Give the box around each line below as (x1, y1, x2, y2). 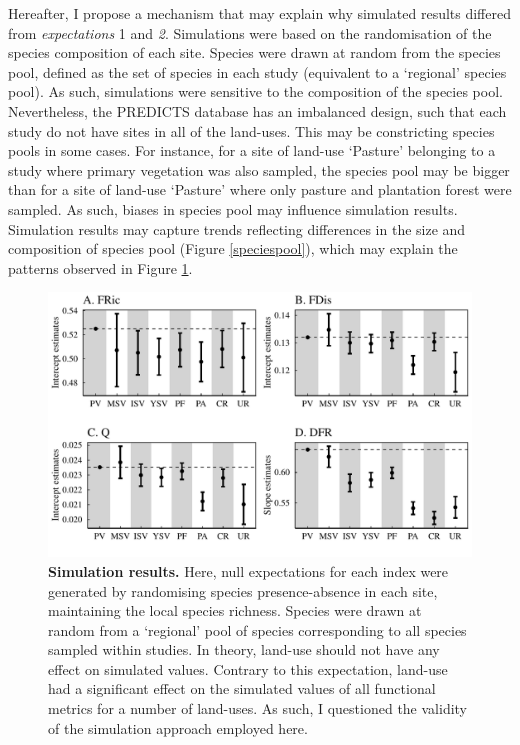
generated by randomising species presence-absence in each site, (48, 580, 438, 601)
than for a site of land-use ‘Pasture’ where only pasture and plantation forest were (8, 179, 512, 200)
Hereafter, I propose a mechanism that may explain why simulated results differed (8, 3, 511, 23)
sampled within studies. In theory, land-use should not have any (48, 639, 440, 660)
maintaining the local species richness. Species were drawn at (48, 600, 422, 621)
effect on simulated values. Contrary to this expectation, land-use (48, 658, 448, 679)
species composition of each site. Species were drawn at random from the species (8, 42, 501, 63)
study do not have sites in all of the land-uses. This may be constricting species (8, 120, 495, 141)
